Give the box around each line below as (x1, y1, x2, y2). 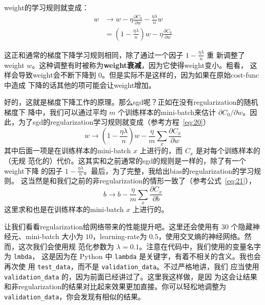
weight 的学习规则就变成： (4, 2, 89, 12)
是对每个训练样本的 (195, 145, 260, 156)
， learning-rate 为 (93, 231, 147, 242)
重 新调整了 (207, 49, 245, 60)
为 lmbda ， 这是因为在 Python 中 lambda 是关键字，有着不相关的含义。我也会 (4, 251, 261, 262)
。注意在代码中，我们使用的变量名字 (139, 241, 261, 251)
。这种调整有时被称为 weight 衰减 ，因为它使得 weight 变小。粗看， (32, 59, 248, 70)
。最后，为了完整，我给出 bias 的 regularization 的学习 (83, 165, 254, 176)
